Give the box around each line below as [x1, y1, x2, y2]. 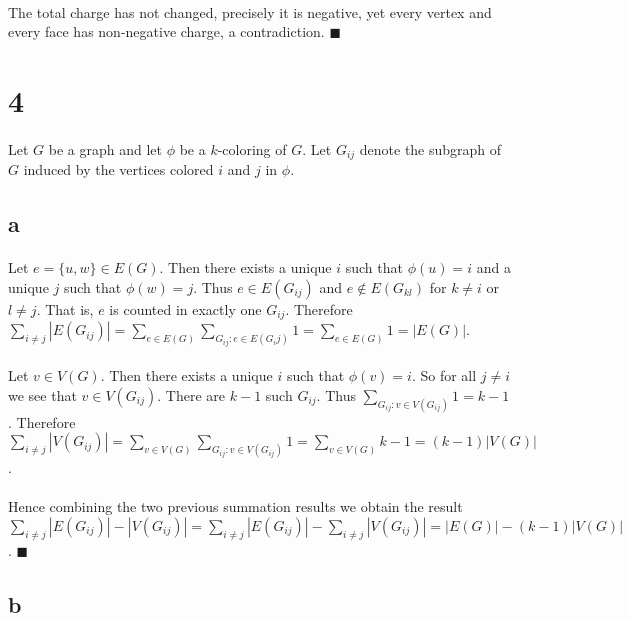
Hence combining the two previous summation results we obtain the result [8, 496, 463, 517]
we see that [8, 384, 77, 405]
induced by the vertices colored [23, 159, 214, 180]
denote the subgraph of [359, 138, 502, 159]
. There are [157, 384, 226, 405]
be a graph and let [48, 138, 162, 159]
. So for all [411, 365, 477, 386]
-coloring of [217, 138, 287, 159]
